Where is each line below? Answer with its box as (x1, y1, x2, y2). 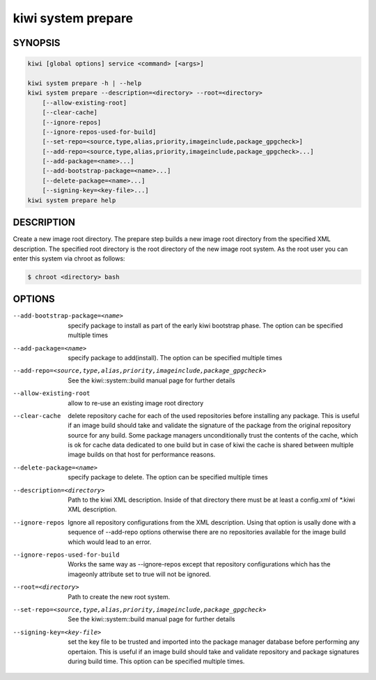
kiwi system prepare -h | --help (27, 79, 142, 87)
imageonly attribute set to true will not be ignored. (68, 570, 212, 578)
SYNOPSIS (13, 37, 61, 49)
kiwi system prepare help (27, 196, 116, 204)
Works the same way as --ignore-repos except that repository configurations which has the (68, 560, 331, 569)
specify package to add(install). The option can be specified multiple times (68, 353, 283, 362)
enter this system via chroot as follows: (13, 254, 125, 263)
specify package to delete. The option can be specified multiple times (68, 473, 268, 481)
